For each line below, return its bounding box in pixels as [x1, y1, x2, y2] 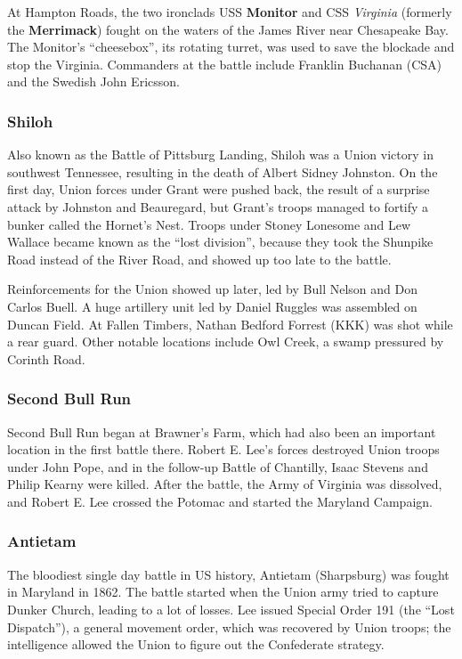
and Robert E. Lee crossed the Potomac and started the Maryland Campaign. [7, 492, 433, 510]
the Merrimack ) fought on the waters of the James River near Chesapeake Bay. [7, 20, 449, 38]
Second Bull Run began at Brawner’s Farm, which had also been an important [7, 422, 436, 441]
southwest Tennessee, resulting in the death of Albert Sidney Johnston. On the [7, 162, 438, 181]
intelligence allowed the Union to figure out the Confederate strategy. [7, 635, 385, 654]
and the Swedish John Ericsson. [7, 72, 180, 91]
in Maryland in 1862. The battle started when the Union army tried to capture [7, 582, 439, 601]
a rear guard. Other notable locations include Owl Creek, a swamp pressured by [7, 332, 444, 351]
